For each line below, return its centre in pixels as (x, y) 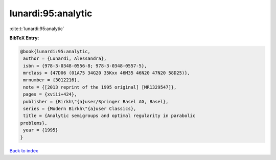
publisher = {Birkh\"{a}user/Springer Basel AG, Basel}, (96, 101)
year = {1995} (41, 130)
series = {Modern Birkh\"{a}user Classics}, (80, 109)
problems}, (34, 123)
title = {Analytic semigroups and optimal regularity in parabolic (109, 116)
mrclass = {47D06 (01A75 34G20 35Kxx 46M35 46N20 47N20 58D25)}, (107, 73)
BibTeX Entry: (24, 38)
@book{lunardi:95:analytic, (55, 51)
